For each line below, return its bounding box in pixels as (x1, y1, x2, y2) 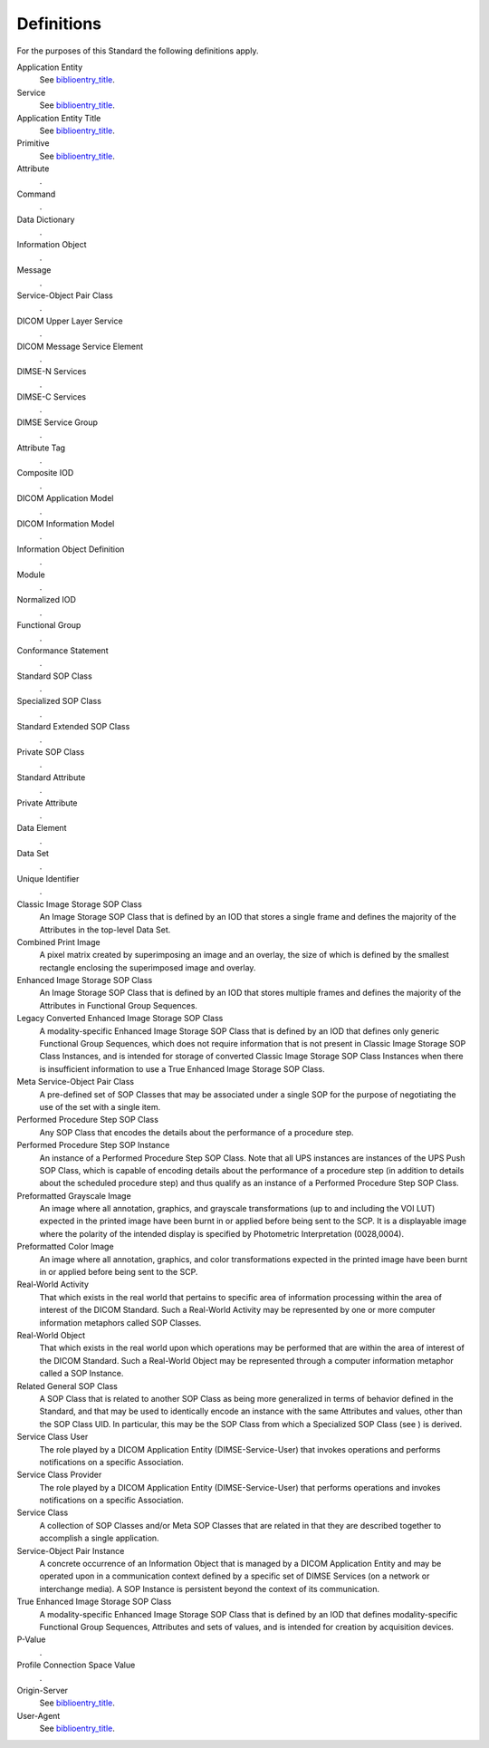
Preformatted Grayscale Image (16, 1190, 131, 1201)
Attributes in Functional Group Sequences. (39, 1000, 198, 1010)
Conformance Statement (16, 644, 109, 656)
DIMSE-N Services (16, 366, 87, 377)
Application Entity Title (16, 112, 101, 123)
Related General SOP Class (16, 1380, 118, 1391)
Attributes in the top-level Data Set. (39, 924, 171, 935)
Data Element (16, 823, 67, 834)
